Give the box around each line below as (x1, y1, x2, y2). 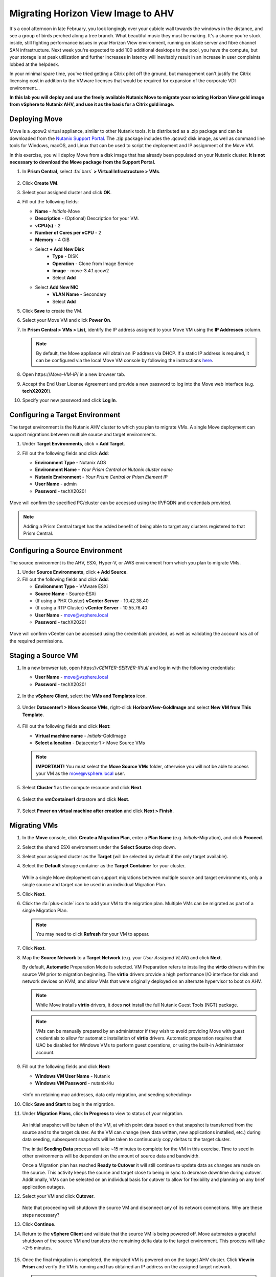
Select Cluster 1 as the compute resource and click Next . (22, 785, 143, 791)
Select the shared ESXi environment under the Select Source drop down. (22, 844, 176, 850)
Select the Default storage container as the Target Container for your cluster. (22, 863, 186, 869)
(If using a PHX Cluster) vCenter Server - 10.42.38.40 (35, 598, 149, 604)
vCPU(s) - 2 (35, 222, 61, 228)
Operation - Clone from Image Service (52, 261, 134, 267)
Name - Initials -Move (35, 208, 80, 214)
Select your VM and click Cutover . (22, 1193, 95, 1199)
